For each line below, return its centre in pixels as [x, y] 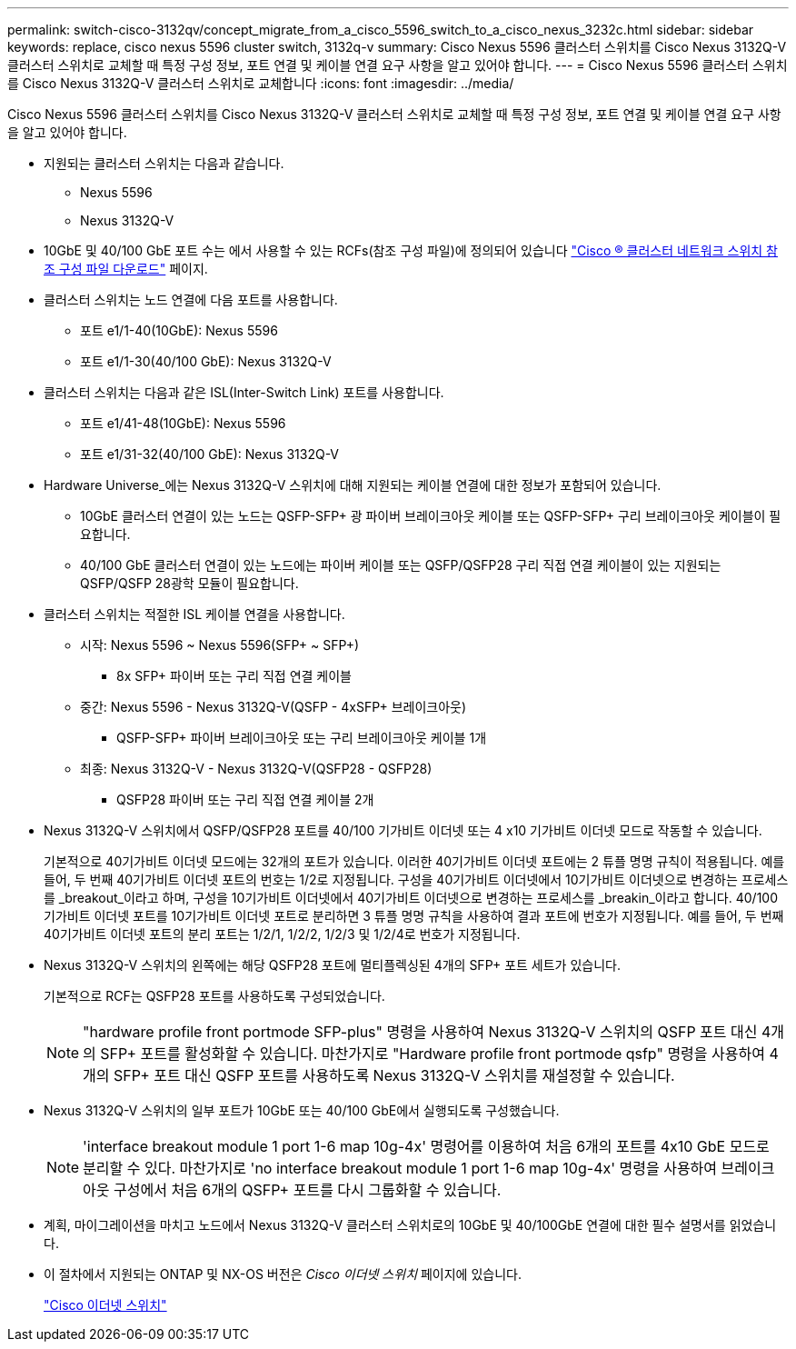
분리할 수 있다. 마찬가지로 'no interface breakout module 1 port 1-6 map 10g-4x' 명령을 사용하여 [400, 1168]
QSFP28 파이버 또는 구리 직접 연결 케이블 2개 [245, 799]
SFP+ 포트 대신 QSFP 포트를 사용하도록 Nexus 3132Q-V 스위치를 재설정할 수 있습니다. [394, 1075]
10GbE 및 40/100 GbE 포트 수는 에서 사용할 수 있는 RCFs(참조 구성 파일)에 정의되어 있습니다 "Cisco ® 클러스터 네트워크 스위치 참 [411, 250]
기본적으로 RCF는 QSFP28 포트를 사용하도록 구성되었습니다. [214, 996]
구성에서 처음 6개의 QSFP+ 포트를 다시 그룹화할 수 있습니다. [308, 1190]
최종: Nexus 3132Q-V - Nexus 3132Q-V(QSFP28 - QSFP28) [256, 769]
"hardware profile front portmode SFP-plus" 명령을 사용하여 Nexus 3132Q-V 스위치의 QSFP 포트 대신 [420, 1032]
